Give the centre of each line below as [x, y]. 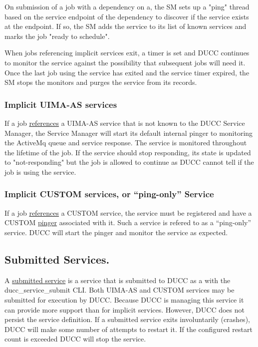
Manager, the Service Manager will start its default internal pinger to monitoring [129, 133]
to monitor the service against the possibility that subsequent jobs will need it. [125, 62]
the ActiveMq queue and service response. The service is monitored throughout [126, 143]
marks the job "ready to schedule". [57, 36]
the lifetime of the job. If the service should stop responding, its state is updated [128, 152]
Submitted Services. [57, 259]
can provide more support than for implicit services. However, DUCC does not [125, 309]
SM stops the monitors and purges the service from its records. [101, 82]
